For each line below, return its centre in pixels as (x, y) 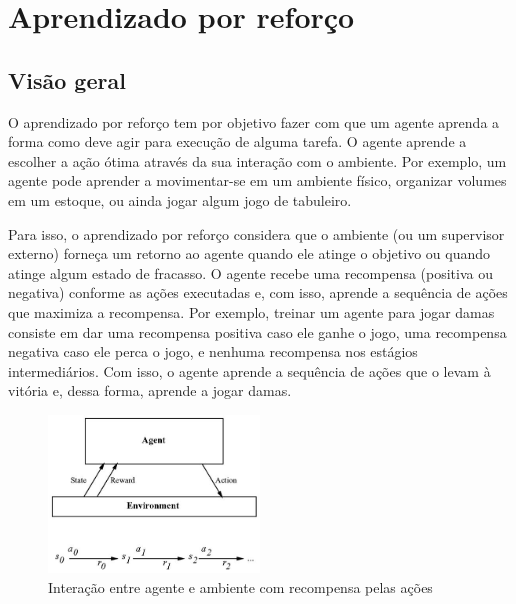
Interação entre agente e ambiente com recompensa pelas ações (240, 586)
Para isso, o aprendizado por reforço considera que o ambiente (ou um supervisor (256, 233)
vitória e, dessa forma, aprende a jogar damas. (150, 390)
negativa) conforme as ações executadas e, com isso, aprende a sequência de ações (258, 292)
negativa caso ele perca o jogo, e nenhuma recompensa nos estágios (213, 351)
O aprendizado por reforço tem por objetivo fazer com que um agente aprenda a (254, 121)
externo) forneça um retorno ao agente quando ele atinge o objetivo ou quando (249, 253)
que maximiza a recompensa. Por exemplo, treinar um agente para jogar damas (251, 311)
